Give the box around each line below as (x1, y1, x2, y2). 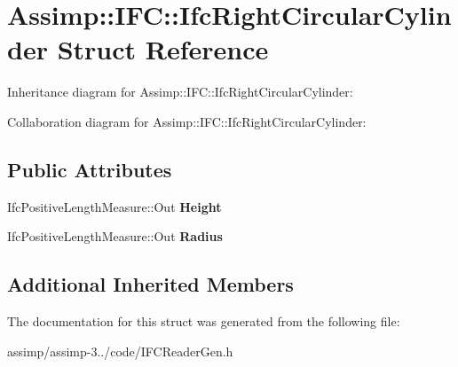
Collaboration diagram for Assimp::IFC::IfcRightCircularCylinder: (7, 112, 367, 130)
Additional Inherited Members (7, 270, 294, 298)
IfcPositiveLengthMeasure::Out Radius (7, 227, 223, 246)
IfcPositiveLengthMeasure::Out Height (7, 197, 222, 215)
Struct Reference (57, 31, 269, 67)
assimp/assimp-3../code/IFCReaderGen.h (7, 341, 233, 360)
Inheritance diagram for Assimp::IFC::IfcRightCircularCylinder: (7, 82, 353, 101)
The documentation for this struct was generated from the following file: (7, 312, 400, 331)
